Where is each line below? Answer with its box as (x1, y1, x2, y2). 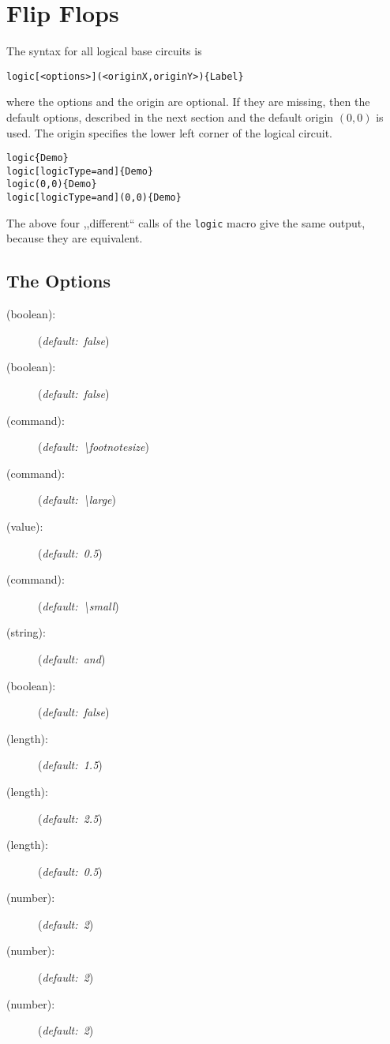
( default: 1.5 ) (38, 757, 103, 773)
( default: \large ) (38, 491, 116, 508)
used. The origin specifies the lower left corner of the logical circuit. (6, 124, 333, 141)
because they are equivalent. (6, 230, 143, 246)
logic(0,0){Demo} (6, 178, 97, 190)
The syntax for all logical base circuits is (6, 43, 202, 59)
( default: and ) (38, 650, 106, 667)
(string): (6, 624, 46, 640)
